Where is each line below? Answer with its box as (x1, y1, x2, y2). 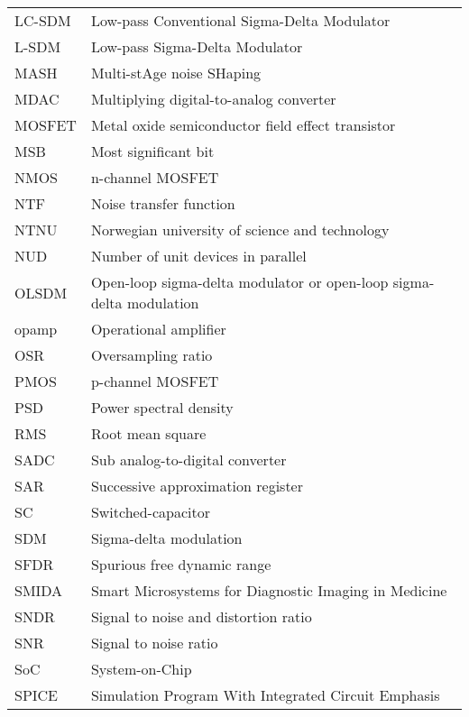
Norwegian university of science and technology (90, 219, 390, 240)
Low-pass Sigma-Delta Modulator (90, 36, 303, 57)
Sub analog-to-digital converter (90, 449, 287, 470)
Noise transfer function (90, 193, 235, 214)
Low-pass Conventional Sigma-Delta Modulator (90, 10, 391, 31)
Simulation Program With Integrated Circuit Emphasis (90, 685, 440, 705)
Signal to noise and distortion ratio (90, 606, 312, 627)
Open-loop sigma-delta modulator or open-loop (90, 271, 389, 292)
